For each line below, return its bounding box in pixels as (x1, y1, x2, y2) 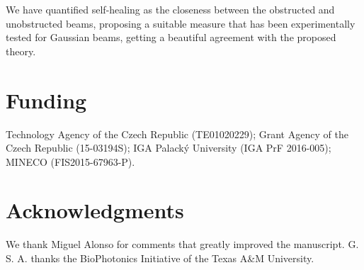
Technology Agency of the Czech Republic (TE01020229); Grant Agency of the (6, 126, 348, 141)
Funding (6, 85, 87, 114)
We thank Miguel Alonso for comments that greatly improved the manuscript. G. (6, 237, 359, 252)
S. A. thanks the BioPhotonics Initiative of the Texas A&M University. (6, 251, 314, 265)
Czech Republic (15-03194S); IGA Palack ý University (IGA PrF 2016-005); (6, 140, 331, 155)
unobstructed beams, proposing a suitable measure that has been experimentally (6, 16, 356, 30)
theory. (6, 43, 36, 58)
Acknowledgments (6, 196, 184, 225)
